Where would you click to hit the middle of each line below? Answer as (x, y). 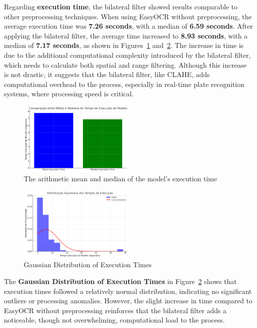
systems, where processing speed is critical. (69, 94)
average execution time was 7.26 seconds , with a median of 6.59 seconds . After (128, 26)
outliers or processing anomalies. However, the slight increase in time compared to (128, 301)
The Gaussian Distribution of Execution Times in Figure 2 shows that (120, 281)
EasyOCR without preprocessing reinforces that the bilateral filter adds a (115, 310)
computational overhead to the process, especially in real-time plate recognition (124, 84)
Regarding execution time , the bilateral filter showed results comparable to (121, 6)
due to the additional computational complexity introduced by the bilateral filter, (128, 55)
